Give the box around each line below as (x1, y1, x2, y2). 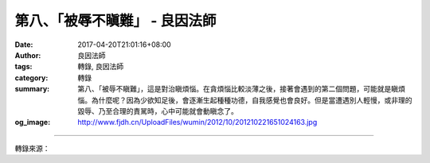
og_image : (14, 118, 51, 127)
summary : (14, 84, 50, 94)
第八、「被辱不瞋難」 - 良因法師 (14, 12, 217, 29)
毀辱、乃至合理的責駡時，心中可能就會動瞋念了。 (77, 106, 238, 115)
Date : (14, 40, 33, 49)
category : (14, 72, 49, 83)
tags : (14, 62, 33, 72)
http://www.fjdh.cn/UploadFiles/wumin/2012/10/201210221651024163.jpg (77, 118, 318, 127)
